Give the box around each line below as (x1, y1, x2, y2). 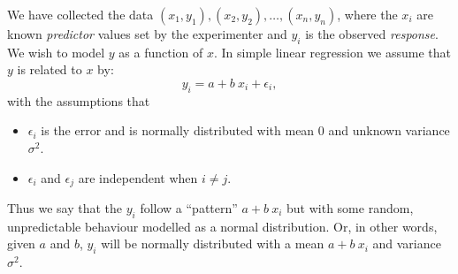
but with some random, (286, 199, 414, 217)
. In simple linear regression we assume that (214, 42, 452, 61)
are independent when (78, 168, 198, 186)
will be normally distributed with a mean (101, 234, 324, 253)
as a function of (118, 42, 203, 61)
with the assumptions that (7, 91, 150, 110)
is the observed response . (305, 25, 439, 42)
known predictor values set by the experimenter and (7, 25, 287, 42)
